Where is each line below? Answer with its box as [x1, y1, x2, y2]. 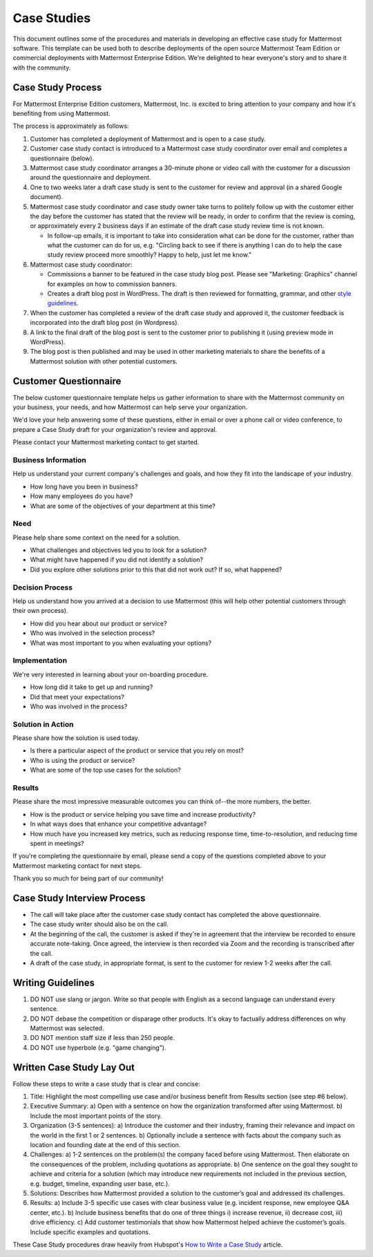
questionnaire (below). [30, 154, 95, 162]
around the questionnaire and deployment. [30, 173, 151, 182]
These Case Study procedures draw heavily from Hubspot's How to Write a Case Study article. [12, 1240, 283, 1249]
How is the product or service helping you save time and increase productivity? [30, 810, 256, 818]
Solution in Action [12, 719, 74, 729]
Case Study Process [12, 82, 102, 93]
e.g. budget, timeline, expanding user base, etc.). [30, 1179, 171, 1188]
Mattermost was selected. [30, 1024, 104, 1032]
